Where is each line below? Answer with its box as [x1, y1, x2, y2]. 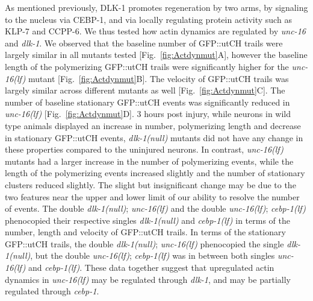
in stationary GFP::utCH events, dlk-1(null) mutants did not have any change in [5, 131, 303, 144]
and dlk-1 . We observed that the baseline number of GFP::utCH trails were [5, 36, 283, 49]
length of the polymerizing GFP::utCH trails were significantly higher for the [5, 60, 289, 72]
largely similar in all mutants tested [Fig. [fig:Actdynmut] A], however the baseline [5, 48, 308, 61]
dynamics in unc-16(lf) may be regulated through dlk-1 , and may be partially [5, 273, 291, 285]
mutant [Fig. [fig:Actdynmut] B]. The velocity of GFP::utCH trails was [28, 72, 289, 84]
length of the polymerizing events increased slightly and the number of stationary [5, 166, 305, 179]
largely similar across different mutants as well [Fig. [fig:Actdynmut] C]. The [5, 84, 285, 97]
